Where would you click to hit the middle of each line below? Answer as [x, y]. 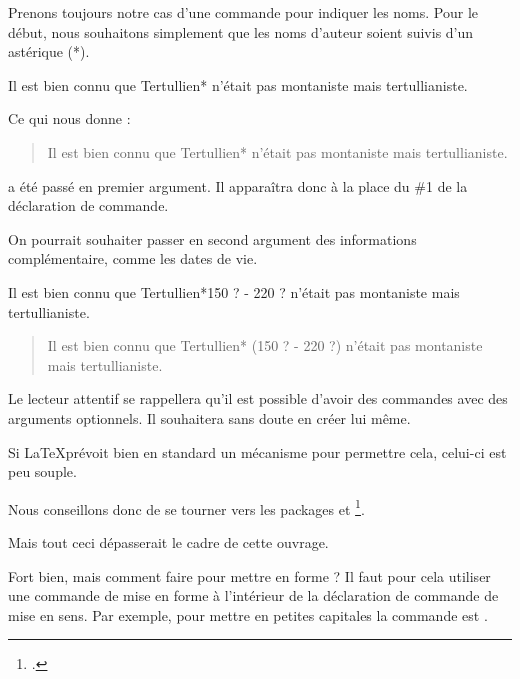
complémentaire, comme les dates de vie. [133, 258]
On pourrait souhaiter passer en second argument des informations [212, 238]
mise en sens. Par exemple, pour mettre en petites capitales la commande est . [248, 614]
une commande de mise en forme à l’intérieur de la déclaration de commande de [253, 595]
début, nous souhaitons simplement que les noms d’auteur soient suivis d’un [241, 31]
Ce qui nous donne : [69, 118]
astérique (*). [49, 51]
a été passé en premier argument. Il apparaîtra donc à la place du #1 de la [238, 185]
